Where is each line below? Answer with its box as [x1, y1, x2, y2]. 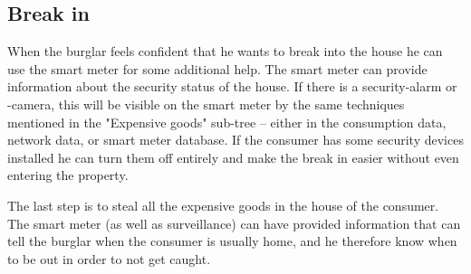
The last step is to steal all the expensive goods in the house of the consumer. [7, 195, 439, 214]
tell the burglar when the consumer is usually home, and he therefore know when [7, 231, 457, 250]
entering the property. [7, 165, 129, 184]
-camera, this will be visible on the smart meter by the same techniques [7, 94, 405, 113]
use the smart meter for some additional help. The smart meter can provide [7, 59, 428, 78]
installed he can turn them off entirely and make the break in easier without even [7, 147, 459, 166]
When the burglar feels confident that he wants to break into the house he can [7, 42, 443, 61]
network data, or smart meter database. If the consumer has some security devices [7, 130, 464, 149]
